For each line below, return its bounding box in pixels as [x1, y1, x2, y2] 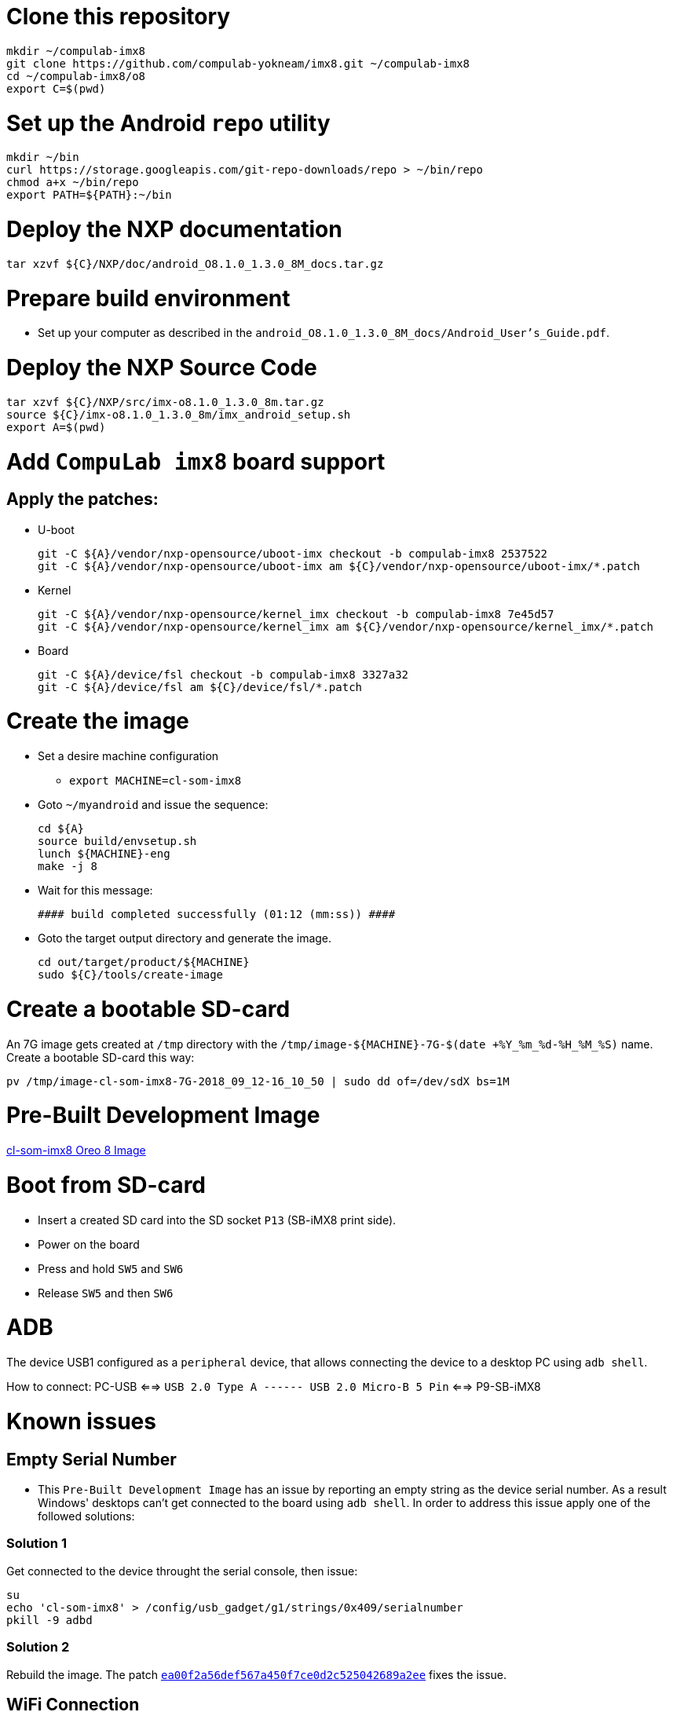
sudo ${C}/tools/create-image [38, 968, 224, 982]
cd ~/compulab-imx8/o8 [6, 69, 146, 82]
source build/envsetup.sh [38, 835, 197, 848]
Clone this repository [6, 3, 231, 30]
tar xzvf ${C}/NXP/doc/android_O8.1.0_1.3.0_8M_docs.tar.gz [6, 257, 384, 270]
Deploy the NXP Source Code [6, 354, 317, 381]
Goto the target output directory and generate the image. [38, 931, 332, 946]
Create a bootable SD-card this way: [6, 1050, 195, 1064]
